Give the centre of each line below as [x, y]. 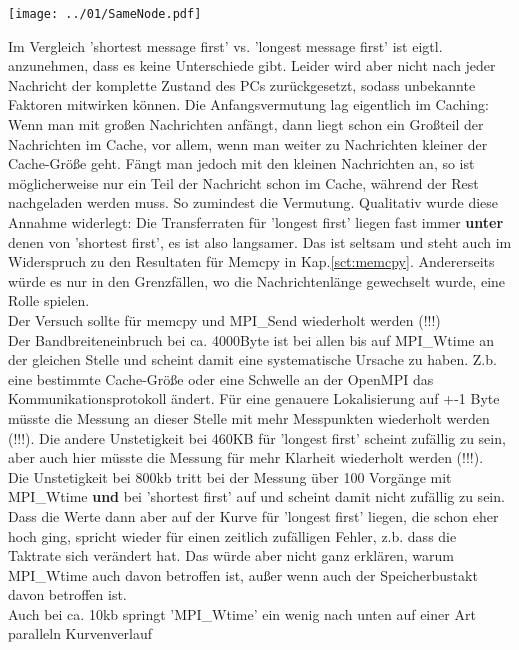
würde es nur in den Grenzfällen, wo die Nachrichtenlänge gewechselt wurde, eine [257, 280]
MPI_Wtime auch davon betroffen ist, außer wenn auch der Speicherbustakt [243, 574]
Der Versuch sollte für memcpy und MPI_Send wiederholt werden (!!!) [224, 319]
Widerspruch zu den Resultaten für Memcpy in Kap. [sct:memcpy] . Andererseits [251, 261]
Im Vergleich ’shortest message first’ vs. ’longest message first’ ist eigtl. [225, 45]
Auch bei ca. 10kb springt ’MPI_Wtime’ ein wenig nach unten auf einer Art [242, 613]
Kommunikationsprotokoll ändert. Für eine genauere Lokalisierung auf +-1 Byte [254, 398]
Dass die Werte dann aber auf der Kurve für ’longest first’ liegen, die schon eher [253, 515]
